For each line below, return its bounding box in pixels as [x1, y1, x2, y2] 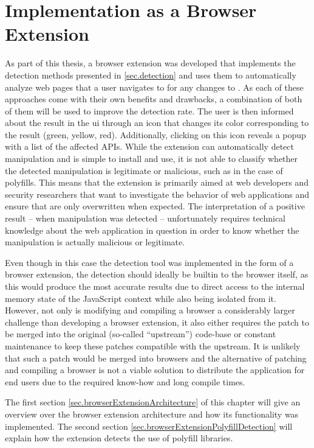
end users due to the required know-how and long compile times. [5, 375, 245, 388]
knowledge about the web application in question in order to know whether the [5, 223, 299, 236]
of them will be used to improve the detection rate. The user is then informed [5, 104, 294, 117]
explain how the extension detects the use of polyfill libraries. [5, 432, 233, 444]
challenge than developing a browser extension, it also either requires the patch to [5, 315, 309, 328]
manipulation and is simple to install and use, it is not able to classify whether [5, 152, 298, 165]
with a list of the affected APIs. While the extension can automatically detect [5, 140, 294, 153]
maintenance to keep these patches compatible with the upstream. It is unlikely [5, 339, 301, 352]
